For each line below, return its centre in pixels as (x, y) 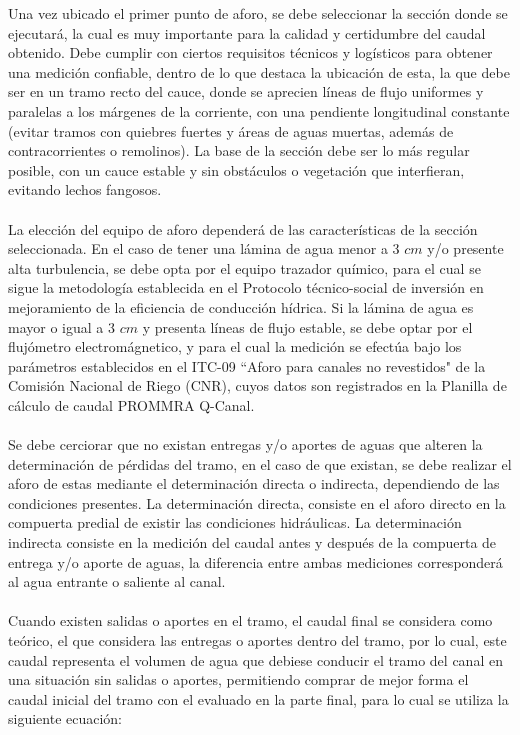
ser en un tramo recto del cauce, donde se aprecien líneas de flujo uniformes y (246, 91)
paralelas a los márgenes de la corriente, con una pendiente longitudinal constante (259, 110)
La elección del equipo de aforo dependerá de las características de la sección (243, 228)
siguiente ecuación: (65, 718)
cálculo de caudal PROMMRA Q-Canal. (131, 404)
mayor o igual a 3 (61, 326)
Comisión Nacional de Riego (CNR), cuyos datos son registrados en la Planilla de (257, 385)
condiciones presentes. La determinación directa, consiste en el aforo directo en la (257, 502)
